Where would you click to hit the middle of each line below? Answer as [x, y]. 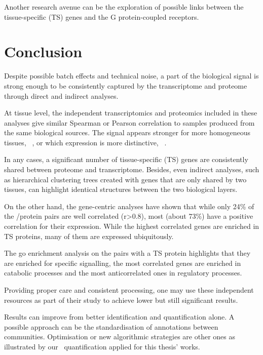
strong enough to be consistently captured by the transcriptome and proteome [126, 85]
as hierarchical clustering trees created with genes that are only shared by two [125, 179]
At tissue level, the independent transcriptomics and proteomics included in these [131, 113]
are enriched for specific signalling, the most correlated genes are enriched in [123, 263]
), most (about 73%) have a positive [197, 216]
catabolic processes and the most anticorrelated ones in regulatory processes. [123, 273]
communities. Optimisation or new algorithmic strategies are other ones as [120, 337]
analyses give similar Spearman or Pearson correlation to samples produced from [129, 122]
